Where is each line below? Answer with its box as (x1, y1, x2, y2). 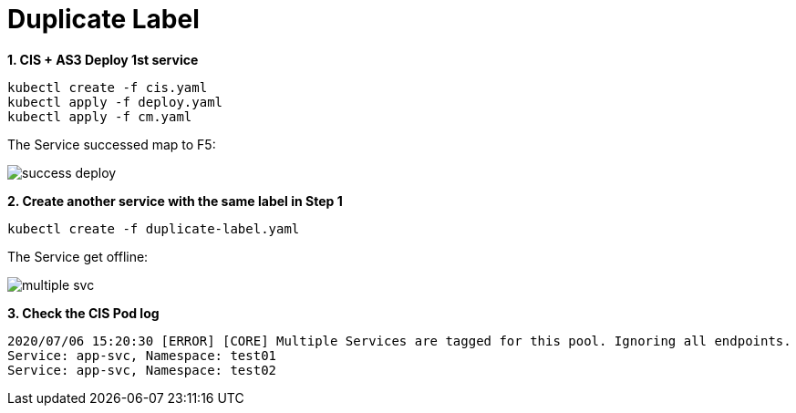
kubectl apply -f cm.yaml (7, 108, 192, 124)
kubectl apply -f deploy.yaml (7, 94, 223, 109)
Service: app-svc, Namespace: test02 (7, 362, 277, 377)
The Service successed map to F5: (7, 136, 216, 152)
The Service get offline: (7, 248, 149, 264)
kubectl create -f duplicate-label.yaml (7, 221, 300, 236)
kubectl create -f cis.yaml (7, 79, 208, 95)
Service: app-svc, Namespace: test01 (7, 347, 277, 363)
